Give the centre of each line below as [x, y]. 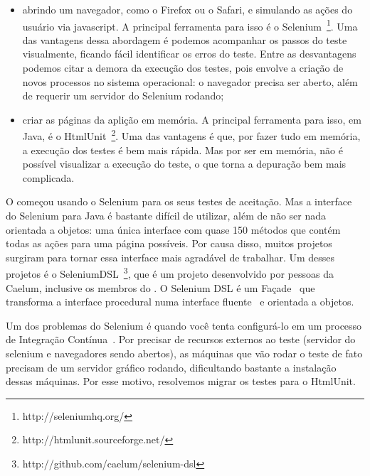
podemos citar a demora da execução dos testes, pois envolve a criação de [183, 68]
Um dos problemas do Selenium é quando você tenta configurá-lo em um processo [184, 325]
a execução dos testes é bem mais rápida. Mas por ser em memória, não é [183, 150]
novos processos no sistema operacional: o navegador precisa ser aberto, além [190, 81]
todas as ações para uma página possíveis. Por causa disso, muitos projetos [169, 243]
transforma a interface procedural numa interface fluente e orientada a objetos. [180, 302]
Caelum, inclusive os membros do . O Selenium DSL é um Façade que [160, 287]
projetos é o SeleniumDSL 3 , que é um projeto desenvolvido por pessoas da [170, 273]
